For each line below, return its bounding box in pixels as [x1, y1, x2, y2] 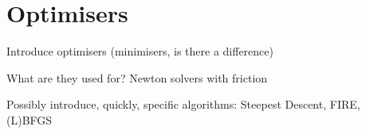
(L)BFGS [6, 111, 53, 128]
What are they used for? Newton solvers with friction [6, 69, 268, 86]
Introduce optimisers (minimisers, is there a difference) [6, 43, 274, 59]
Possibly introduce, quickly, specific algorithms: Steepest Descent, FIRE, [6, 96, 360, 113]
